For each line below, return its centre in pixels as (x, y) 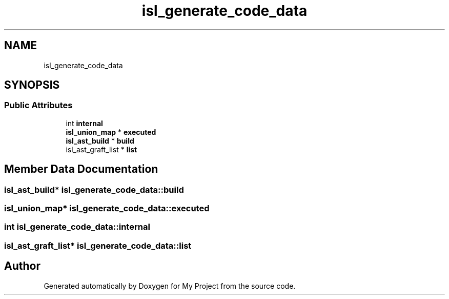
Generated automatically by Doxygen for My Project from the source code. (170, 286)
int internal (84, 123)
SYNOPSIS (32, 85)
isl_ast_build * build (100, 141)
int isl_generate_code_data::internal (77, 227)
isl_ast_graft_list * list (101, 149)
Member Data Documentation (81, 169)
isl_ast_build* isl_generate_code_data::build (94, 190)
